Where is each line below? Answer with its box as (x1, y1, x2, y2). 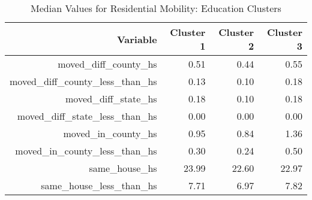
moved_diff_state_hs (65, 92, 157, 105)
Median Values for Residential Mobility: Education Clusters (31, 1, 281, 15)
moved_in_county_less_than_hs (15, 144, 157, 157)
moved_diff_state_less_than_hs (17, 109, 157, 123)
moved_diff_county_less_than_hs (10, 74, 157, 88)
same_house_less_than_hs (41, 178, 157, 192)
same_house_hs (89, 161, 157, 175)
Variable (116, 32, 157, 46)
